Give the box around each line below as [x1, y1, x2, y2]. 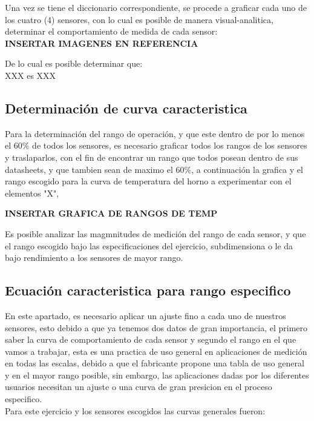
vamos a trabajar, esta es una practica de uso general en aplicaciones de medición [5, 345, 307, 357]
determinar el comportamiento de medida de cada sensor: [5, 25, 218, 38]
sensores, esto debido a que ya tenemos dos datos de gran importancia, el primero [5, 321, 308, 334]
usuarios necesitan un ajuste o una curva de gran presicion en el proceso [5, 380, 272, 393]
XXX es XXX [5, 69, 56, 81]
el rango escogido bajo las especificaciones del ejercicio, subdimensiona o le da [5, 239, 293, 252]
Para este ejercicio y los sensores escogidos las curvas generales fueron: [5, 404, 266, 417]
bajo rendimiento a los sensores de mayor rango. [5, 251, 183, 264]
